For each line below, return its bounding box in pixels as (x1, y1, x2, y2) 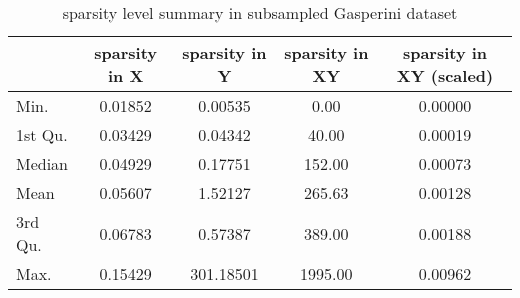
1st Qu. (16, 123, 68, 146)
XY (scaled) (396, 64, 494, 87)
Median (16, 152, 69, 175)
